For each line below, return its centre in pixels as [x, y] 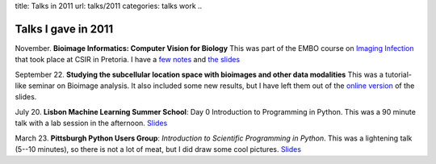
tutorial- [398, 74]
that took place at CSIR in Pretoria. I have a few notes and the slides [128, 60]
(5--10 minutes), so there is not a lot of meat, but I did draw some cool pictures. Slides [158, 149]
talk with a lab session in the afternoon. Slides [91, 123]
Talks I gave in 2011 [64, 29]
